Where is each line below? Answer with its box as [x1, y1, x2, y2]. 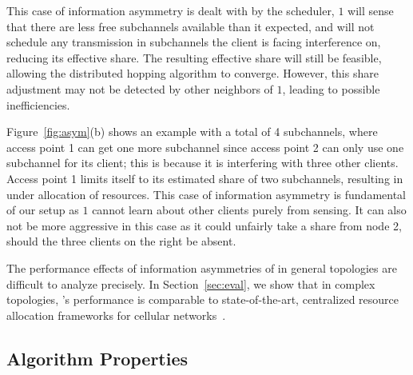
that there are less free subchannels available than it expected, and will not [6, 18, 375, 34]
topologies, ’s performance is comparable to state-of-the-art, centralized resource [6, 291, 399, 308]
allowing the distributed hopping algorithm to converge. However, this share [6, 65, 379, 82]
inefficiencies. [6, 96, 70, 113]
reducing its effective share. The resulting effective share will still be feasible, [6, 49, 382, 66]
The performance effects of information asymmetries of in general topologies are [6, 259, 397, 276]
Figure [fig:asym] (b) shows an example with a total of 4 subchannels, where [6, 123, 378, 140]
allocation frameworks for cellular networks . [6, 306, 226, 323]
